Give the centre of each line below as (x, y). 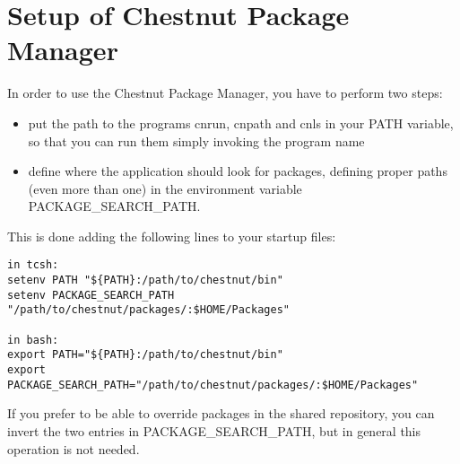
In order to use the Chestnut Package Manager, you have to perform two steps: (225, 93)
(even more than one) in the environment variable (165, 188)
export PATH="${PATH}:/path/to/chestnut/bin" (145, 355)
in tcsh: (33, 265)
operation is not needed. (74, 448)
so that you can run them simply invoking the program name (196, 140)
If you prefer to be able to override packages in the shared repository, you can (221, 413)
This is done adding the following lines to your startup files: (172, 236)
